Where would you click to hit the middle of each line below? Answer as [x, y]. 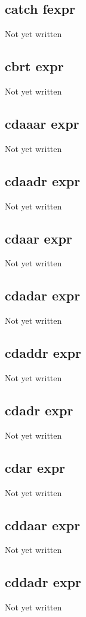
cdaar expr [39, 238]
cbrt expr [34, 66]
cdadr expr [39, 410]
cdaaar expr [42, 123]
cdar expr [35, 467]
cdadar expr [43, 295]
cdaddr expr [43, 353]
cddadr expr [43, 582]
